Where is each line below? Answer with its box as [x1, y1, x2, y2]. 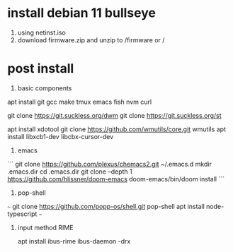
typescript [7, 210, 38, 218]
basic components [17, 83, 72, 92]
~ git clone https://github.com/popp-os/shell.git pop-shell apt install [7, 202, 205, 210]
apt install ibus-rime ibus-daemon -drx [17, 236, 131, 245]
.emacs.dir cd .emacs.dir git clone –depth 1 [7, 167, 132, 176]
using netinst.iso [17, 28, 66, 37]
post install [7, 61, 74, 77]
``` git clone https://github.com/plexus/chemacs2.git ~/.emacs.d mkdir [7, 160, 212, 168]
